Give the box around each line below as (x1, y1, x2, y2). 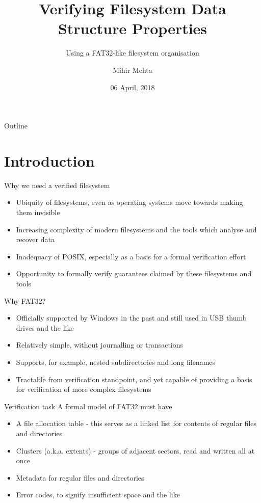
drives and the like (16, 322, 74, 333)
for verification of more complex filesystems (16, 384, 151, 394)
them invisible (16, 207, 60, 217)
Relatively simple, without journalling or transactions (16, 339, 184, 350)
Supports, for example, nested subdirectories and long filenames (16, 356, 216, 367)
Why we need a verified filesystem (4, 179, 110, 190)
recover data (16, 234, 55, 245)
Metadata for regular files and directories (16, 472, 144, 483)
